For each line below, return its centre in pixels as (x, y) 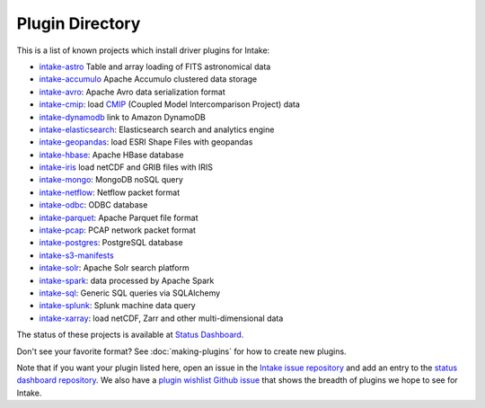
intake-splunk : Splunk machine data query (118, 306)
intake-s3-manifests (76, 255)
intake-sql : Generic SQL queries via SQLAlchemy (130, 293)
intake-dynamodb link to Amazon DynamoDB (122, 117)
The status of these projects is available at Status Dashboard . (130, 335)
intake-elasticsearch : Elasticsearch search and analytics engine (157, 129)
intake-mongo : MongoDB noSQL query (111, 180)
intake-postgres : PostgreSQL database (111, 243)
